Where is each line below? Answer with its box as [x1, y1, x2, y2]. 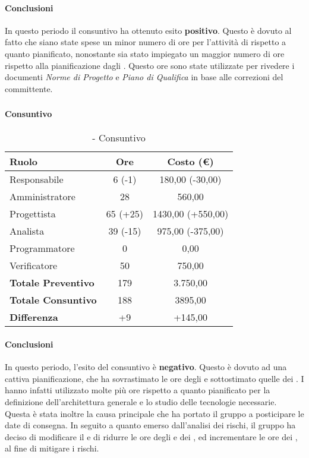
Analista [10, 224, 45, 238]
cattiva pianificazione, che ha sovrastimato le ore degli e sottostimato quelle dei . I [5, 372, 304, 384]
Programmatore [10, 241, 75, 255]
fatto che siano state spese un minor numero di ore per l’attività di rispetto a [5, 36, 286, 48]
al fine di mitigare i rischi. [5, 442, 99, 454]
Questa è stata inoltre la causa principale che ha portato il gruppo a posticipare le [5, 407, 304, 419]
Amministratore [10, 189, 75, 204]
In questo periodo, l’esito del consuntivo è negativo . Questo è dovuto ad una [5, 361, 287, 373]
